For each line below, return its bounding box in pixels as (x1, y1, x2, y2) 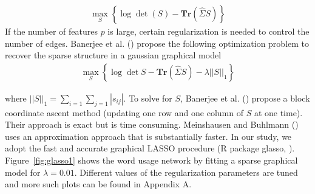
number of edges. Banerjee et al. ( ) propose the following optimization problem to (5, 36, 310, 49)
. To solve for (123, 91, 172, 104)
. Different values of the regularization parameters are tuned (74, 165, 298, 178)
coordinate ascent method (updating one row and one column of (5, 106, 243, 119)
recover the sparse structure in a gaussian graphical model (5, 49, 222, 61)
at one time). (254, 106, 303, 119)
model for (5, 165, 41, 178)
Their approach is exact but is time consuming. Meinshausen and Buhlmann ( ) (5, 118, 299, 131)
